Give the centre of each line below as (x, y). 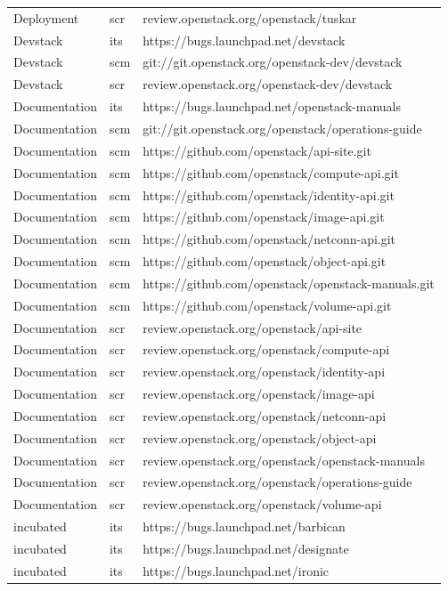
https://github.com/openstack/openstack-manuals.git (289, 283)
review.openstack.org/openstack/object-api (260, 437)
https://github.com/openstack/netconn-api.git (269, 239)
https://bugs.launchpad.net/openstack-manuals (272, 106)
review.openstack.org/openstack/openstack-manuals (284, 460)
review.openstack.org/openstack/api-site (253, 327)
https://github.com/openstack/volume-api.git (267, 305)
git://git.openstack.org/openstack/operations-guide (282, 128)
